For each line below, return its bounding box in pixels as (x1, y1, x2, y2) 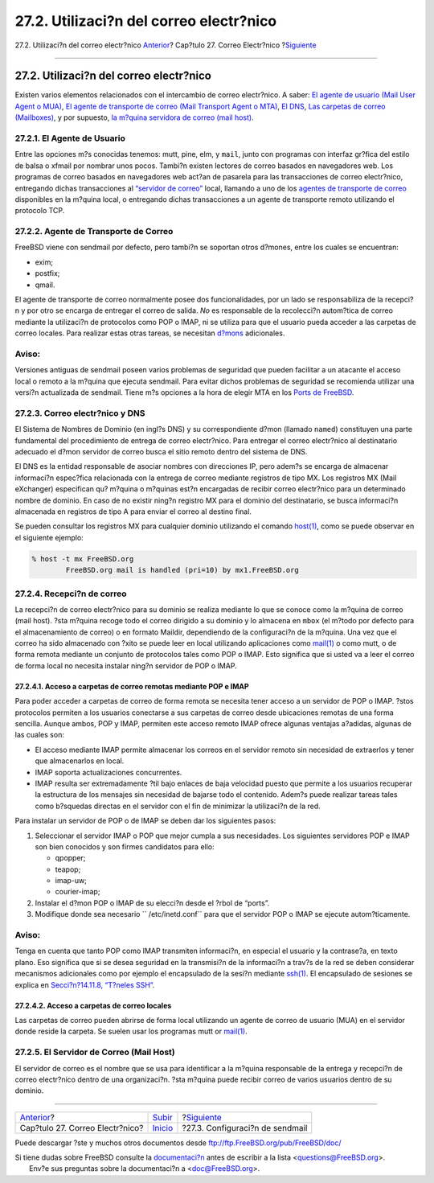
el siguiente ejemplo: (14, 532, 84, 542)
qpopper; (55, 853, 86, 863)
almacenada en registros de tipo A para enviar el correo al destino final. (14, 507, 252, 516)
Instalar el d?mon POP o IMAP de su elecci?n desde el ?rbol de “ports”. (35, 898, 270, 908)
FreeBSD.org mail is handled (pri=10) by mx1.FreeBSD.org (65, 565, 299, 575)
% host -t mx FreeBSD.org (31, 554, 134, 563)
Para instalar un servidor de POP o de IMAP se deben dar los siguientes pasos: (14, 816, 276, 826)
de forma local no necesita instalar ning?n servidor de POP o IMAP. (14, 660, 237, 671)
